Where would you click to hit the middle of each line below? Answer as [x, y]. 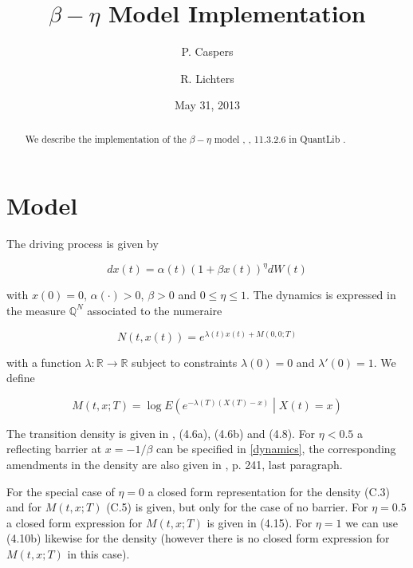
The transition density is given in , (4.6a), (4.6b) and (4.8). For [161, 433]
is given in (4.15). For [260, 522]
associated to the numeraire [155, 310]
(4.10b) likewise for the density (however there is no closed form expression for [198, 538]
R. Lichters [207, 78]
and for [24, 507]
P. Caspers [207, 51]
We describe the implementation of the [106, 138]
